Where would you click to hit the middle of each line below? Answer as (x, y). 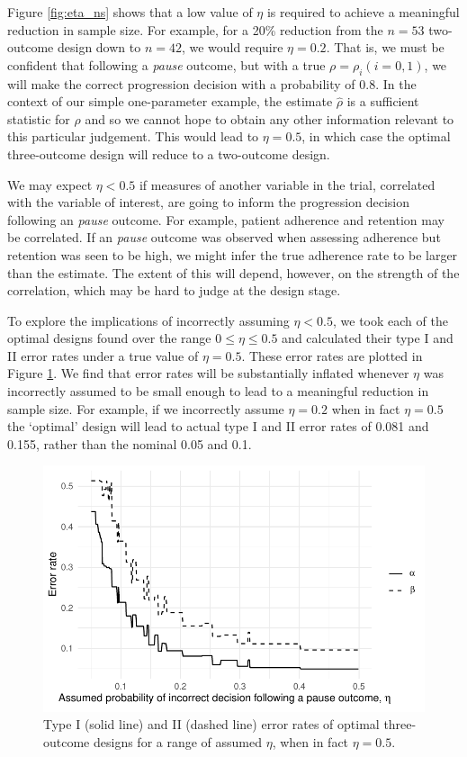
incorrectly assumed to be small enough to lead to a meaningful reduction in (218, 391)
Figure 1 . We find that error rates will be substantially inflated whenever (208, 373)
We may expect (50, 184)
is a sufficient (383, 101)
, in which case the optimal (376, 136)
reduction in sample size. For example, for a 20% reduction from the (195, 29)
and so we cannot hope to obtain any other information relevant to (269, 118)
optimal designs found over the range (109, 338)
